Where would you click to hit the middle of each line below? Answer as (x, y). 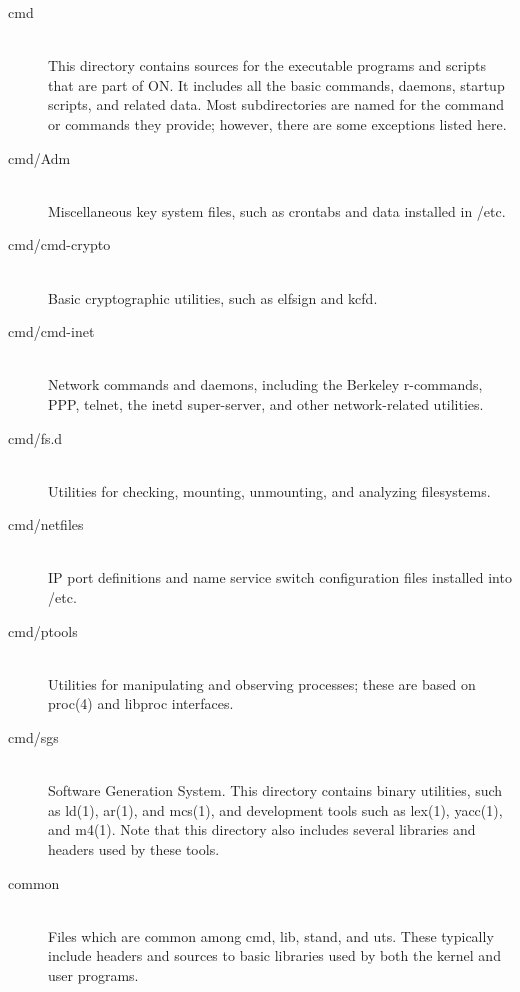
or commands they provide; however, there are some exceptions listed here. (277, 123)
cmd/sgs (33, 737)
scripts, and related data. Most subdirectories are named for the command (276, 104)
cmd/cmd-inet (51, 331)
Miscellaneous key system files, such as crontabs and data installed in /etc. (277, 210)
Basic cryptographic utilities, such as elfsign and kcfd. (213, 297)
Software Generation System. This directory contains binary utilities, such (275, 790)
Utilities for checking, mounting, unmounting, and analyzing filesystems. (269, 490)
